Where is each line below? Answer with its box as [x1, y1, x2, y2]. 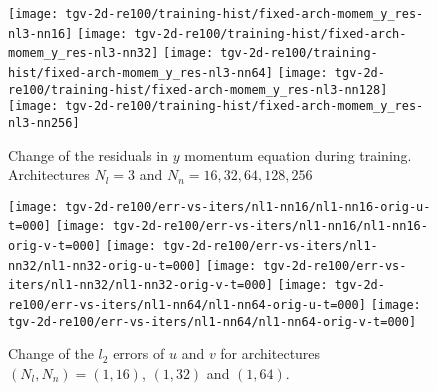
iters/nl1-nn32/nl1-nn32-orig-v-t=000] [8, 278, 273, 293]
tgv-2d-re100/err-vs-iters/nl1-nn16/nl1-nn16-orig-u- [65, 199, 431, 214]
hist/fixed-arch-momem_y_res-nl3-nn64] [8, 65, 273, 80]
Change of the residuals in [8, 144, 169, 165]
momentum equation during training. [184, 144, 412, 165]
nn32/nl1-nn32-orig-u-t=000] [8, 258, 202, 273]
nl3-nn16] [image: [8, 26, 128, 41]
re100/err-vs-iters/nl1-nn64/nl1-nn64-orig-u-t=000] [8, 298, 366, 313]
